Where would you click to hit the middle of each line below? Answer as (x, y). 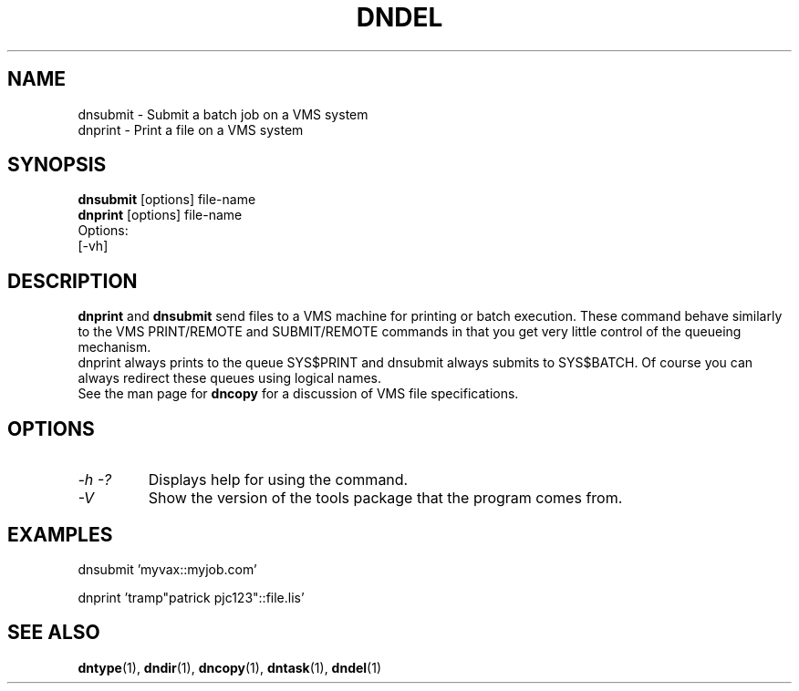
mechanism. (114, 347)
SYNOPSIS (57, 165)
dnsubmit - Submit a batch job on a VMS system (223, 114)
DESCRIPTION (73, 281)
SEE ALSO (54, 633)
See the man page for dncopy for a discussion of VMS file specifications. (298, 394)
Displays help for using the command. (278, 480)
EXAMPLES (60, 534)
